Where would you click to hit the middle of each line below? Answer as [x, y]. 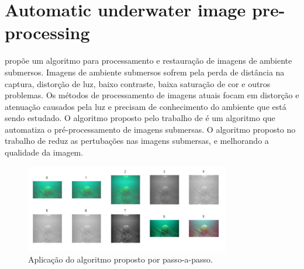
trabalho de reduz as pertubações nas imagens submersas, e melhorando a [137, 141]
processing [47, 32]
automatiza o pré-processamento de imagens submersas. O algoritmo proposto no [150, 129]
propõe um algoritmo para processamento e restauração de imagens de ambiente [148, 61]
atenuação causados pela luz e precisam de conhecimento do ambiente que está [146, 106]
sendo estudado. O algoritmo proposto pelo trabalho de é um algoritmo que [140, 118]
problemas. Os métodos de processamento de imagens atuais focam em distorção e [152, 95]
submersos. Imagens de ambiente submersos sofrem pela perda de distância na [145, 72]
